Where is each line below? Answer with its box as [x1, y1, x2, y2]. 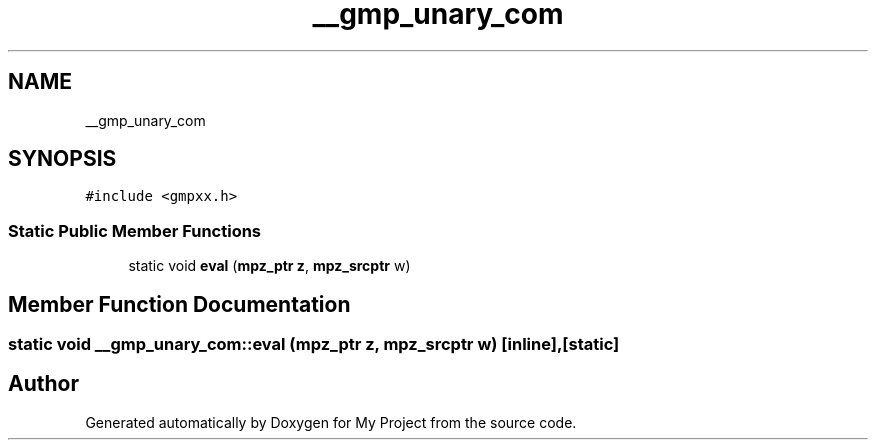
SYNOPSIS [8, 146, 117, 172]
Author [8, 371, 79, 397]
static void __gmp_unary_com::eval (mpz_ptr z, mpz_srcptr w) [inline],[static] [8, 334, 620, 355]
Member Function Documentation [8, 291, 351, 317]
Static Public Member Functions [8, 220, 262, 241]
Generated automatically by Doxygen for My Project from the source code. [85, 413, 577, 431]
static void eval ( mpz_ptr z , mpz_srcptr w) [128, 257, 411, 275]
